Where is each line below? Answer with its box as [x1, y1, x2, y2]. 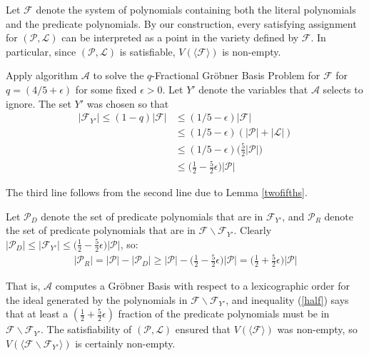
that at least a [6, 306, 69, 321]
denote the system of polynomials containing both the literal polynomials [36, 2, 356, 16]
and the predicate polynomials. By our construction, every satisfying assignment [6, 16, 357, 31]
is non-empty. [222, 44, 281, 59]
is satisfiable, [119, 44, 176, 59]
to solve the [93, 68, 144, 83]
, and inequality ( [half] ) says [226, 292, 349, 307]
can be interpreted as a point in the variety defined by [61, 30, 299, 45]
